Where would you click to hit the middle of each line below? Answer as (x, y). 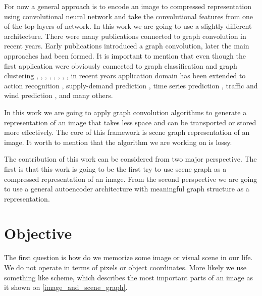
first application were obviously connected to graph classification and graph (121, 65)
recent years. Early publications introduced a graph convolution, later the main (127, 46)
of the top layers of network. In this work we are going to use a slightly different (128, 26)
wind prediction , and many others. (59, 95)
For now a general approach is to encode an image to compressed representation (128, 6)
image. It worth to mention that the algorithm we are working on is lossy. (118, 142)
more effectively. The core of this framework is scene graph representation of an (127, 132)
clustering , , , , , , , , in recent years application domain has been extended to (125, 76)
